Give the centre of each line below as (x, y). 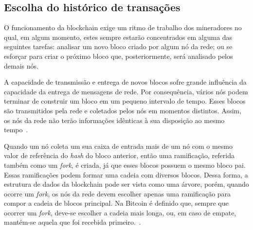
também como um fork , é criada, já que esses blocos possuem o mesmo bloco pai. (125, 165)
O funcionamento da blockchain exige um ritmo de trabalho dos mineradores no (123, 27)
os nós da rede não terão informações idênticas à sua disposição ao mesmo (114, 120)
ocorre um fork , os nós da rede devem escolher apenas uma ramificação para (117, 193)
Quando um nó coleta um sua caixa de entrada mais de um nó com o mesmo (118, 146)
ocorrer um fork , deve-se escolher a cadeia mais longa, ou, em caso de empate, (120, 212)
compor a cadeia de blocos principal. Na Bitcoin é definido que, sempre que (116, 203)
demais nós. (21, 65)
